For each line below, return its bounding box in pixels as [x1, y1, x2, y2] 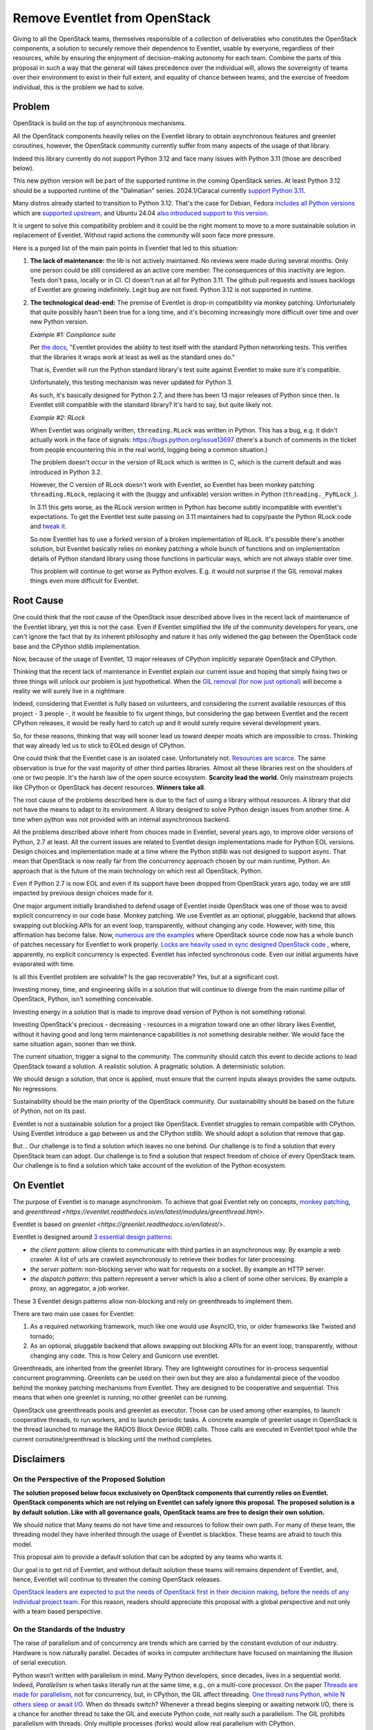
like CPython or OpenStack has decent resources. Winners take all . [12, 783, 206, 792]
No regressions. [12, 1084, 59, 1093]
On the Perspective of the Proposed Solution [12, 1474, 166, 1484]
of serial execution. [12, 1658, 68, 1667]
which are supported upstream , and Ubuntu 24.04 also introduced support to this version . [12, 208, 269, 217]
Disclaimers [12, 1453, 66, 1465]
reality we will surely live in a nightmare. [12, 687, 126, 695]
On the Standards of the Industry [12, 1624, 126, 1634]
